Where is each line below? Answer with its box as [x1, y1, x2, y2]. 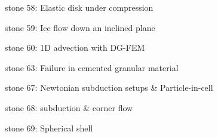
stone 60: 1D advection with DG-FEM [5, 41, 145, 54]
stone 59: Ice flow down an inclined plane [5, 21, 155, 33]
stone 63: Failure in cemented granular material [5, 61, 179, 73]
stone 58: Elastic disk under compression [5, 1, 153, 13]
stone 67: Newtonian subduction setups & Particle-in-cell [5, 81, 213, 94]
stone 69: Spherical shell [5, 121, 93, 134]
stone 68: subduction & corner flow [5, 101, 133, 114]
